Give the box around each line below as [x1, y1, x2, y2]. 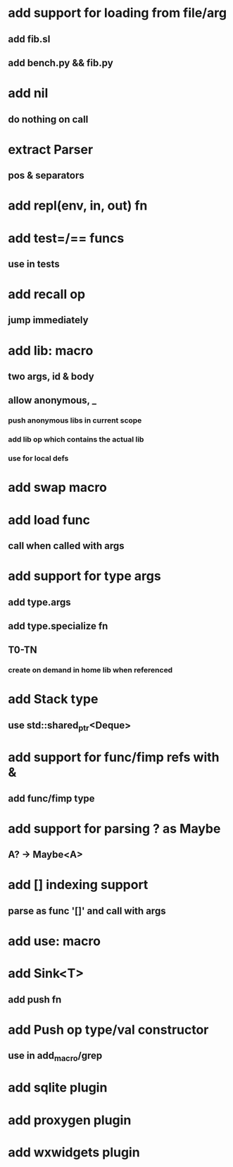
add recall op [8, 286, 86, 303]
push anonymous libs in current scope [8, 416, 142, 425]
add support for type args [8, 568, 161, 584]
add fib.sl [8, 33, 51, 45]
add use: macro [8, 933, 101, 949]
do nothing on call [8, 113, 89, 125]
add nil [8, 85, 49, 102]
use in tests [8, 258, 61, 270]
